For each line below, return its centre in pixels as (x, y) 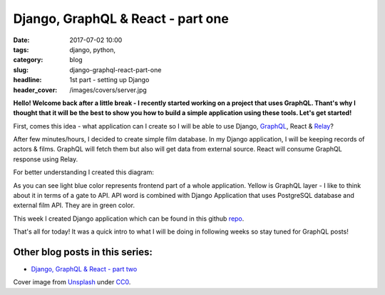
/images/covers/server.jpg (108, 90)
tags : (21, 49)
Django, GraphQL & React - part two (84, 269)
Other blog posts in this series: (83, 252)
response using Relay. (46, 159)
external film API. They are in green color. (74, 205)
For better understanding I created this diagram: (84, 172)
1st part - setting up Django (109, 80)
